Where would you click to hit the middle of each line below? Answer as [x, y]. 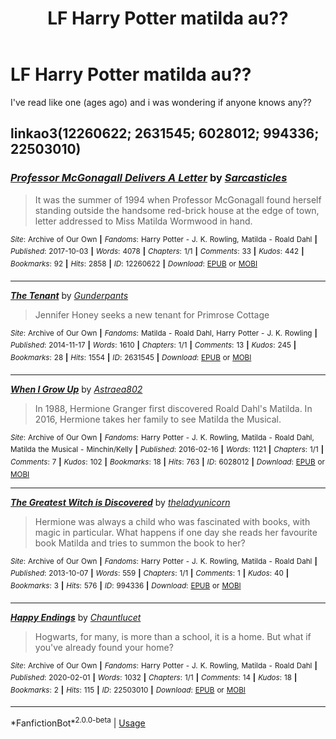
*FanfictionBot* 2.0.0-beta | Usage [78, 722]
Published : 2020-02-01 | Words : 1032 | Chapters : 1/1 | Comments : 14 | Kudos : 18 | [154, 678]
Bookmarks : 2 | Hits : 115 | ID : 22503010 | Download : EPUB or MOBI [128, 690]
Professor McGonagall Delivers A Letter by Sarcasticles [149, 178]
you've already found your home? [104, 647]
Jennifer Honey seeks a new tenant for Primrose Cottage [152, 314]
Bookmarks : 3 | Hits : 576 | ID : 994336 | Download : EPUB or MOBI [126, 585]
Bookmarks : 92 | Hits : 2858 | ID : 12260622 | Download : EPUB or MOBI [134, 263]
